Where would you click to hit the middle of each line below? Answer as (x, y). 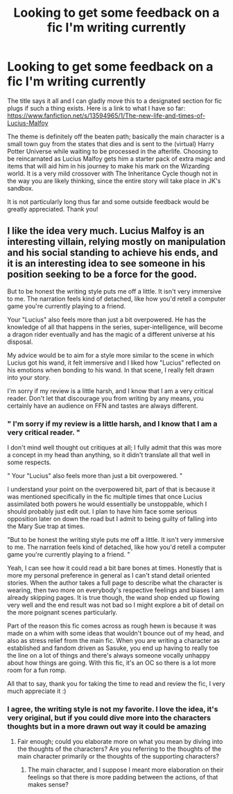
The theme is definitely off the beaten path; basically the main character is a (116, 136)
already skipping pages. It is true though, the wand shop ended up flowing (113, 598)
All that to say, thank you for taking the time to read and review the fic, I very (116, 684)
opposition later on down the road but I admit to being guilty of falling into (112, 519)
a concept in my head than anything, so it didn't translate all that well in (109, 455)
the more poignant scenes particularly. (62, 612)
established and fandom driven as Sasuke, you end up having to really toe (113, 648)
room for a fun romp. (37, 670)
